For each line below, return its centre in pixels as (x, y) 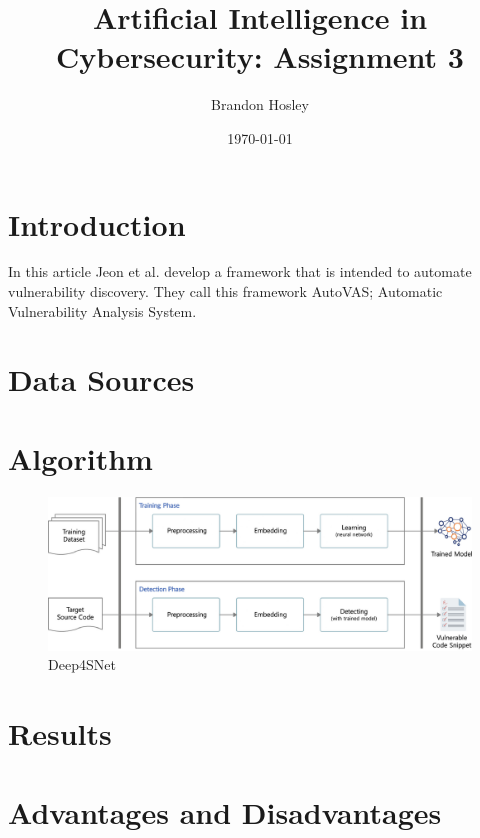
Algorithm (80, 457)
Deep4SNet (82, 664)
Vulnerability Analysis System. (102, 310)
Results (60, 733)
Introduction (97, 223)
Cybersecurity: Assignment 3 (260, 56)
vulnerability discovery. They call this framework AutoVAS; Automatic (225, 291)
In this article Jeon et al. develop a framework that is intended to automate (240, 271)
